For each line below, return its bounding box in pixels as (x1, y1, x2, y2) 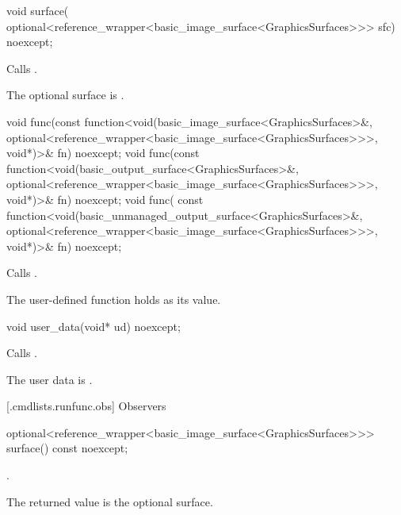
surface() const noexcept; (6, 440, 128, 456)
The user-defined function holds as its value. (6, 290, 221, 307)
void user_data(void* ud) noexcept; (6, 317, 181, 334)
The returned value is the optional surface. (6, 493, 213, 509)
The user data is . (6, 371, 93, 387)
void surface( (6, 2, 69, 18)
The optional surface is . (6, 86, 124, 103)
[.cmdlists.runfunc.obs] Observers (6, 398, 166, 414)
